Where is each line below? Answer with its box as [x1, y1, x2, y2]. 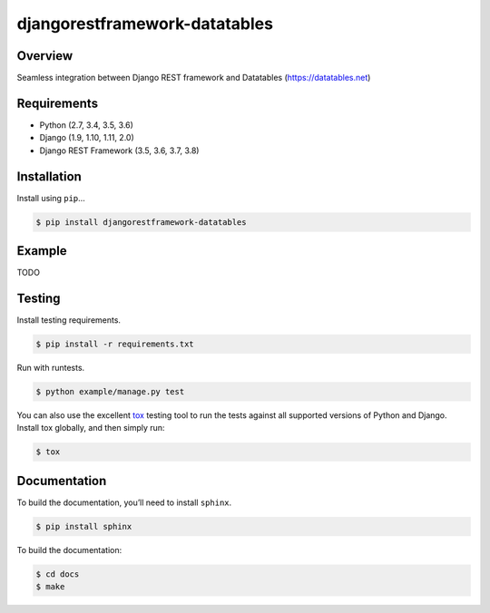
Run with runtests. [16, 363, 85, 374]
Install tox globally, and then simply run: [16, 423, 165, 433]
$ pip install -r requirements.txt [35, 339, 194, 349]
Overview [16, 48, 73, 63]
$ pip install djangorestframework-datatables [35, 217, 247, 227]
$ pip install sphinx [35, 521, 132, 531]
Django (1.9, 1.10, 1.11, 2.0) [39, 132, 135, 143]
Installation [16, 169, 82, 184]
